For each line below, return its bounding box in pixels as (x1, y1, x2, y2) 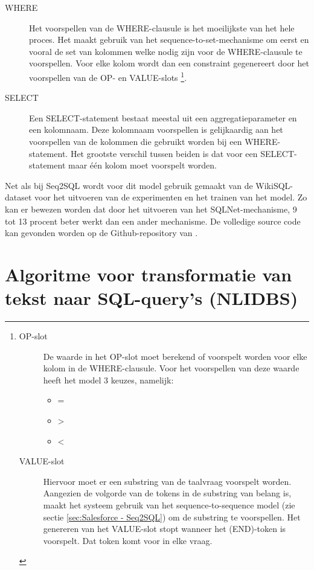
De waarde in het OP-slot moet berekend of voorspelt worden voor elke (43, 350, 307, 362)
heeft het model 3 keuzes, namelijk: (43, 373, 174, 386)
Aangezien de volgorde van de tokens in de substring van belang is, (43, 487, 292, 499)
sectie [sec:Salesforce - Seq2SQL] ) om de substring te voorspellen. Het (43, 510, 301, 523)
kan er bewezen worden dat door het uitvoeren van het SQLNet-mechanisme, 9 (5, 202, 297, 215)
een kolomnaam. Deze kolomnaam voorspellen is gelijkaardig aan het (29, 123, 283, 136)
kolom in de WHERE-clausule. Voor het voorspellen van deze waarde (43, 362, 300, 374)
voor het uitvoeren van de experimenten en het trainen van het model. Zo (34, 191, 307, 203)
